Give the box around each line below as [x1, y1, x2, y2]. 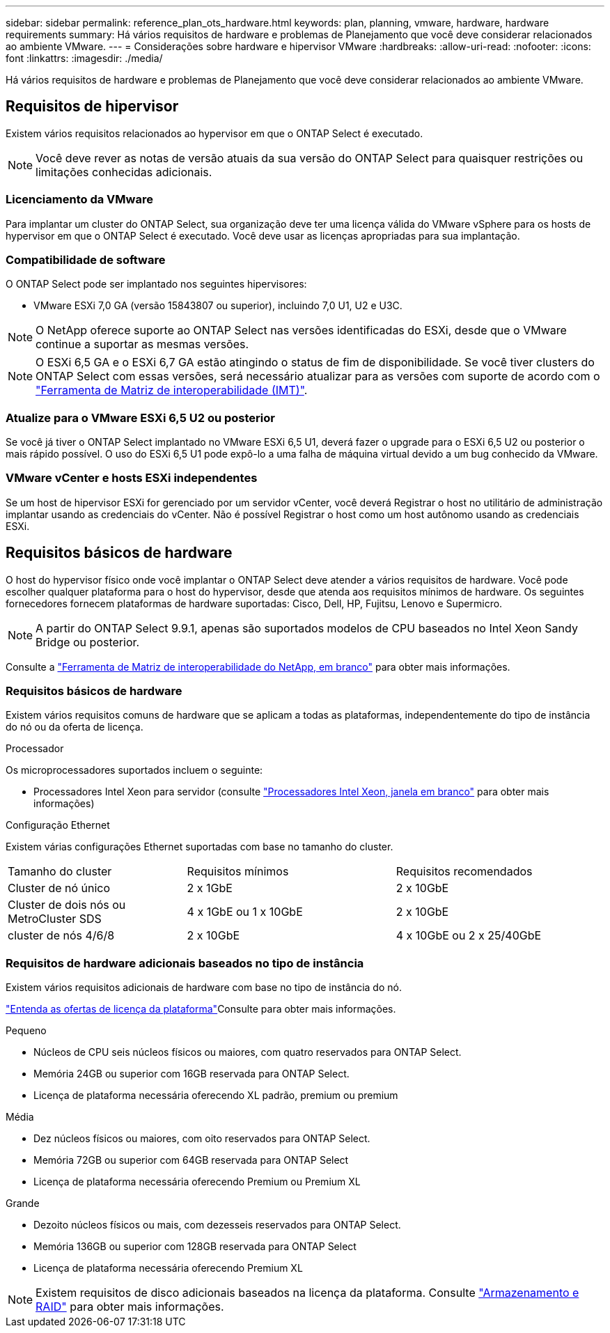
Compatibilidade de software [6, 252, 166, 267]
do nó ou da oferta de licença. [6, 721, 143, 733]
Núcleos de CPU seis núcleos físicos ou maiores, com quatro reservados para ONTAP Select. [33, 1046, 462, 1059]
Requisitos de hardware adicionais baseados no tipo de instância [6, 956, 364, 970]
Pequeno [6, 1024, 47, 1037]
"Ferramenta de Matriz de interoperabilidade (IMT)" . [36, 383, 308, 398]
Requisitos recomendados [396, 864, 533, 879]
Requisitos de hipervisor [6, 98, 179, 116]
